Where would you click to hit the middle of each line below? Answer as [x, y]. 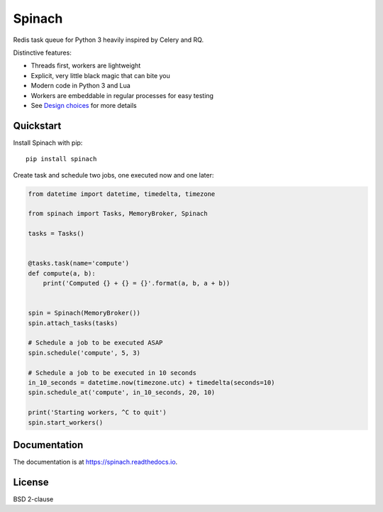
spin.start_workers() [66, 422]
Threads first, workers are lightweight [86, 66]
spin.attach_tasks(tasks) [73, 323]
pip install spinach [61, 159]
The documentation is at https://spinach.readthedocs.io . [95, 462]
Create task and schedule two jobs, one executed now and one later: [113, 175]
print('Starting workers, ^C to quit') [97, 413]
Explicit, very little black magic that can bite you [100, 75]
